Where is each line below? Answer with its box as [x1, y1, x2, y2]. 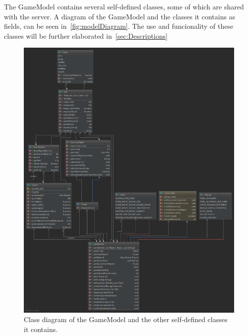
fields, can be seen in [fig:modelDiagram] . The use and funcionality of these [4, 21, 234, 31]
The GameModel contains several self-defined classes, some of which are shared [4, 1, 244, 11]
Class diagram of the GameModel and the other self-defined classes [24, 314, 228, 325]
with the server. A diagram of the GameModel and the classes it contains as [4, 11, 236, 21]
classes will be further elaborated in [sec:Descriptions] [4, 30, 168, 41]
